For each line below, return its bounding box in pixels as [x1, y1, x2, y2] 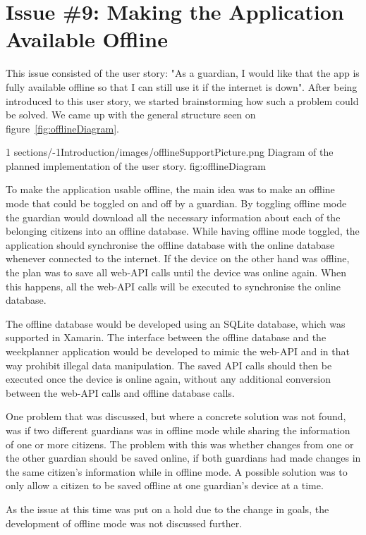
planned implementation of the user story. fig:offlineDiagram [6, 158, 266, 173]
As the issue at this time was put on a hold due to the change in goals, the [6, 501, 329, 516]
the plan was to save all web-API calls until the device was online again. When [6, 265, 347, 280]
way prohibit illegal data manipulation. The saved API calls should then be [6, 357, 332, 372]
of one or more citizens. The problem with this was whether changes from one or [6, 436, 354, 451]
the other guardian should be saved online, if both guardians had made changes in [6, 450, 361, 465]
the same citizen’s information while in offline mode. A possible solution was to [6, 464, 348, 479]
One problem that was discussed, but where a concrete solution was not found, [6, 409, 346, 424]
